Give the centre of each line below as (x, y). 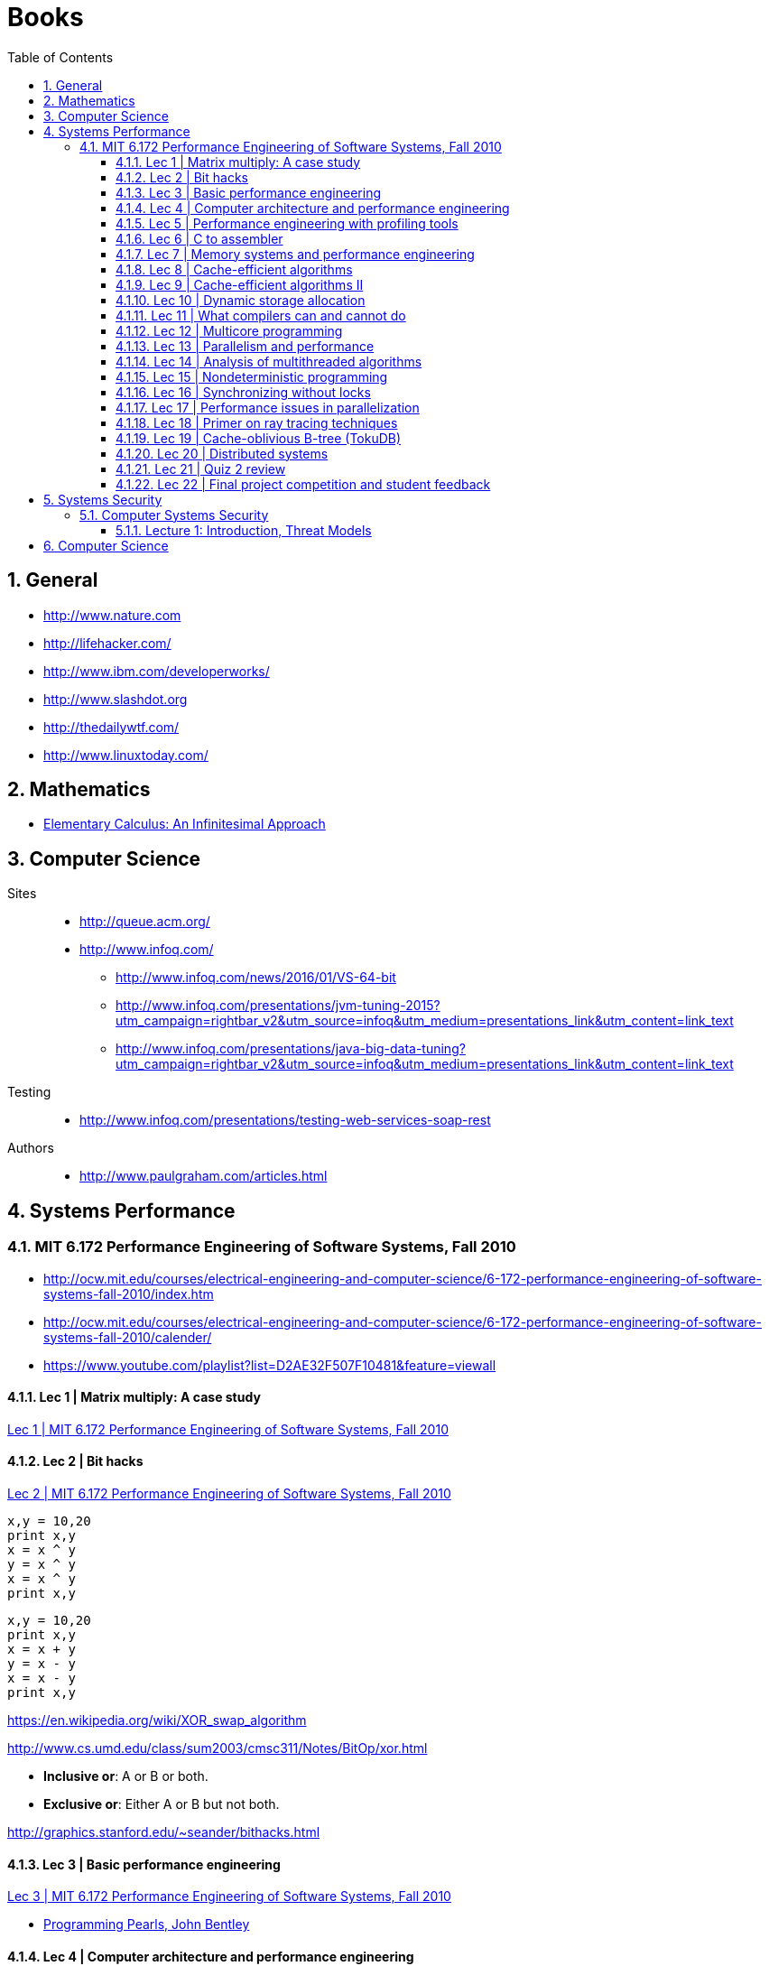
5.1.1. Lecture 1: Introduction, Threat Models (244, 530)
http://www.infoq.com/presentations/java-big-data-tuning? (291, 1049)
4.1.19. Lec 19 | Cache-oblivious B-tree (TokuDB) (259, 438)
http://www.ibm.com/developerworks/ (157, 671)
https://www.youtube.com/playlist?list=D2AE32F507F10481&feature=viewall (270, 1365)
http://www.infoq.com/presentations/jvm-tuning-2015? (278, 1006)
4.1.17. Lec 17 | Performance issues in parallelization (268, 407)
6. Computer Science (106, 545)
